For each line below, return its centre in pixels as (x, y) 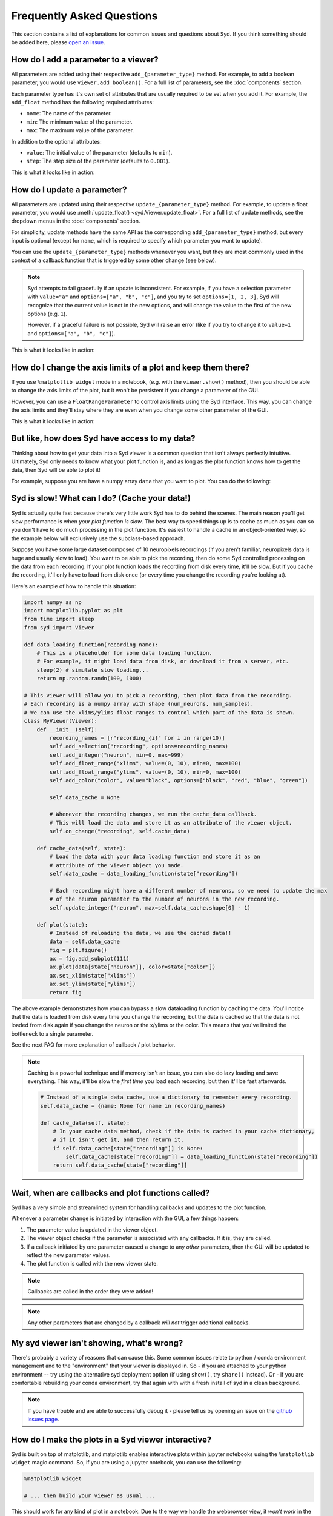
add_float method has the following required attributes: (82, 102)
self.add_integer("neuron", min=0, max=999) (117, 755)
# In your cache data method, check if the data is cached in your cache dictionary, (184, 1131)
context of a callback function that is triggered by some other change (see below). (114, 260)
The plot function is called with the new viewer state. (92, 1264)
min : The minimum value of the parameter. (79, 122)
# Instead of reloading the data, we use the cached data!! (140, 933)
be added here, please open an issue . (58, 42)
